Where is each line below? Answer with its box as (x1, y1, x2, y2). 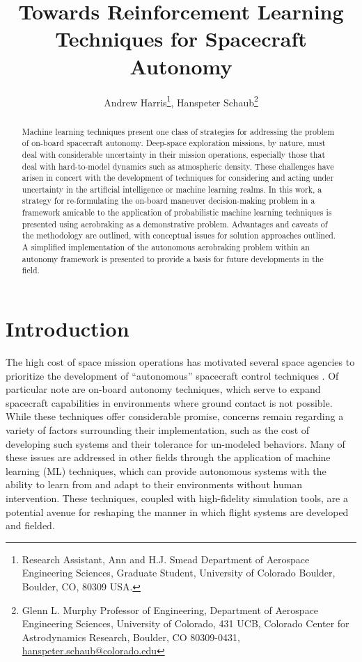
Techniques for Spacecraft (55, 24, 307, 53)
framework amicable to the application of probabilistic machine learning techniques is (22, 207, 332, 218)
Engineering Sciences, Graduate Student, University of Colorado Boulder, (22, 565, 336, 580)
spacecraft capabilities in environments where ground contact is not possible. (6, 395, 333, 410)
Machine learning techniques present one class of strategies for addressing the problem (22, 125, 335, 137)
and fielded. (6, 518, 55, 533)
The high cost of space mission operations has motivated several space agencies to (6, 355, 355, 369)
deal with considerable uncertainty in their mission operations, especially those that (22, 148, 326, 160)
